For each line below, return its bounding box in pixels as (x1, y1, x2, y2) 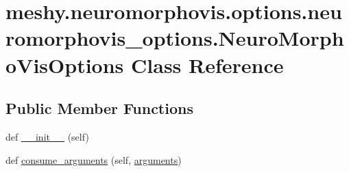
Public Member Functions (5, 98, 193, 119)
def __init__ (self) (5, 129, 89, 143)
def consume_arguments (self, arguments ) (5, 152, 182, 167)
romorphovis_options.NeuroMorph (5, 24, 344, 52)
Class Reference (131, 51, 284, 78)
